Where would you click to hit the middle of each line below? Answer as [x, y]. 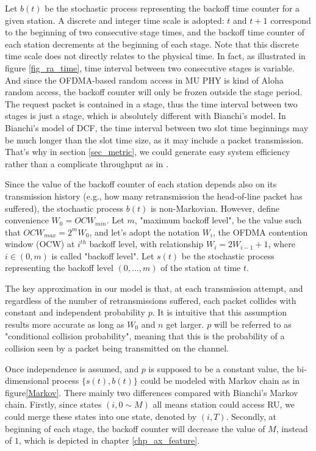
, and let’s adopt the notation [144, 232]
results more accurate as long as [65, 324]
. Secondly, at [251, 416]
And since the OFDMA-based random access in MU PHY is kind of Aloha [144, 80]
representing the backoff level [59, 268]
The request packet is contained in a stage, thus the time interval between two [151, 103]
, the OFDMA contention [260, 232]
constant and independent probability [75, 312]
